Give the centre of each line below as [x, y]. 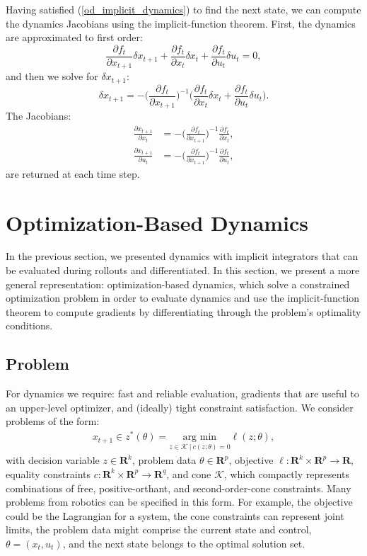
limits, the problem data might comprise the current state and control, [159, 529]
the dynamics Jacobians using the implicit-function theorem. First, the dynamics [181, 23]
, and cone [189, 473]
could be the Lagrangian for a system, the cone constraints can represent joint [175, 515]
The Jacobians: [39, 116]
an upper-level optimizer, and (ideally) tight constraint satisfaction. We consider [180, 407]
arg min [200, 437]
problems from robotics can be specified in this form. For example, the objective [179, 502]
